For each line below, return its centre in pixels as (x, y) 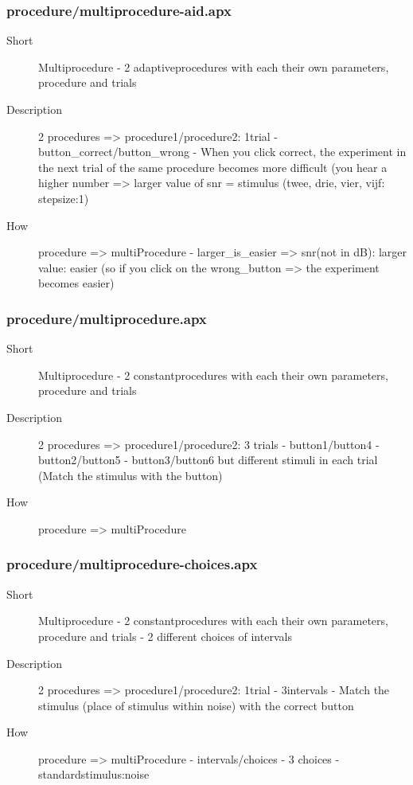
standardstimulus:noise (94, 774)
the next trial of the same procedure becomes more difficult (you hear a (213, 167)
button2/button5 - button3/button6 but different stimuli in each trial (208, 460)
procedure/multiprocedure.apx (107, 318)
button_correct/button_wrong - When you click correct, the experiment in (222, 152)
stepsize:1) (64, 198)
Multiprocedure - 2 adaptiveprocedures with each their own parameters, (214, 66)
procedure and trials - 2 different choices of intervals (165, 636)
